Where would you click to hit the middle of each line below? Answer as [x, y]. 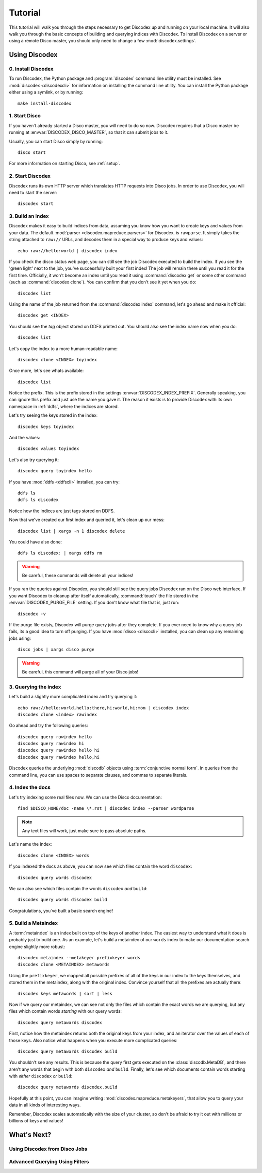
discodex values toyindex [49, 449]
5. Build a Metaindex [33, 923]
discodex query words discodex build [63, 900]
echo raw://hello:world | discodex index [67, 251]
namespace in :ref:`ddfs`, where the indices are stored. [64, 406]
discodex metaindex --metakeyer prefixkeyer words [79, 958]
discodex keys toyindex [46, 427]
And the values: [25, 438]
